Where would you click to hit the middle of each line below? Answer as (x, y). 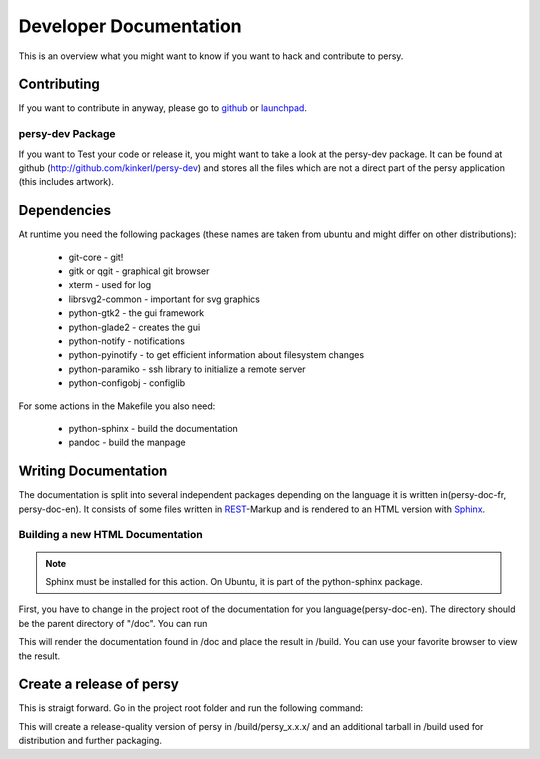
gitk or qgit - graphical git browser (139, 271)
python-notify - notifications (126, 341)
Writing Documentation (93, 471)
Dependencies (65, 210)
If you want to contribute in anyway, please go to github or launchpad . (162, 108)
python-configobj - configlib (127, 383)
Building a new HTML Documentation (111, 535)
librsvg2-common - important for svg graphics (164, 299)
